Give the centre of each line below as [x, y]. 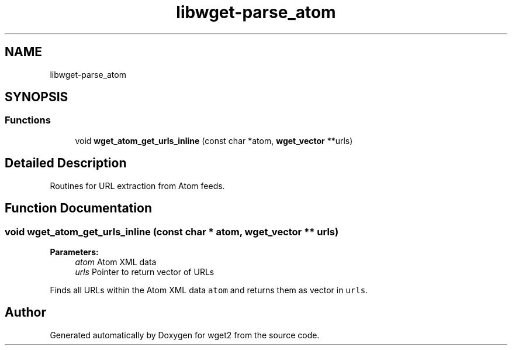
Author [25, 313]
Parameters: [74, 252]
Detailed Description [66, 163]
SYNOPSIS [37, 97]
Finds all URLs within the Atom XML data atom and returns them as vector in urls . [209, 290]
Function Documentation [78, 208]
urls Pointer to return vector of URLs [145, 272]
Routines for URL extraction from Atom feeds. [137, 186]
